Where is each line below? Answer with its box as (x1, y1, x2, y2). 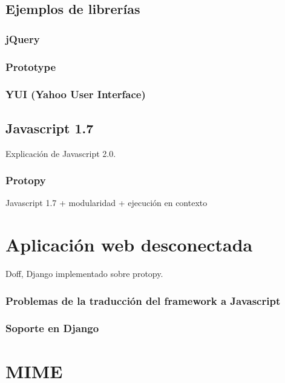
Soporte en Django (5, 321, 99, 336)
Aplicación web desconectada (5, 232, 253, 257)
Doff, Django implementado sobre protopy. (5, 267, 163, 280)
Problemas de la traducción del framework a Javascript (5, 293, 281, 308)
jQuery (5, 31, 40, 46)
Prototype (5, 59, 56, 74)
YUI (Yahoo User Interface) (5, 87, 146, 102)
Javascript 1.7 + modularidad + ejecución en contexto (5, 196, 208, 209)
